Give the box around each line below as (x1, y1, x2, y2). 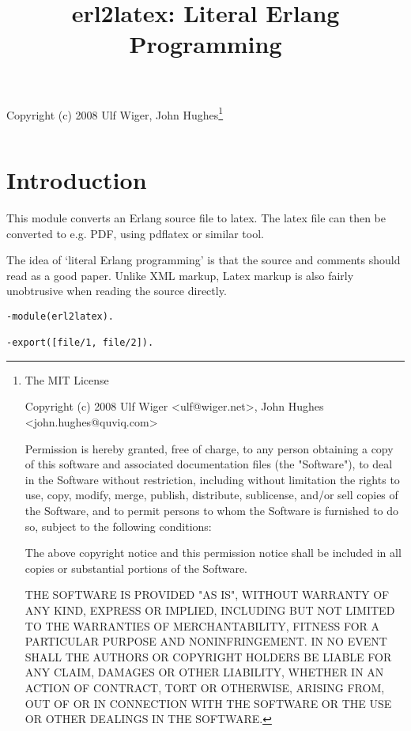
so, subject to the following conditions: (25, 517, 212, 534)
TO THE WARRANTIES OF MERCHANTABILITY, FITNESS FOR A (25, 617, 379, 634)
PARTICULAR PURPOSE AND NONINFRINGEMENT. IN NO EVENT (25, 633, 387, 650)
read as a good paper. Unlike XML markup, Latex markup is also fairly (6, 267, 354, 283)
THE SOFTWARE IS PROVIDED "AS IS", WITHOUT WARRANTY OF (25, 586, 390, 603)
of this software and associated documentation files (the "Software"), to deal (25, 456, 393, 472)
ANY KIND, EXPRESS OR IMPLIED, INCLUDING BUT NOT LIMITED (25, 602, 395, 618)
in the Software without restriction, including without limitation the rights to (25, 471, 400, 487)
